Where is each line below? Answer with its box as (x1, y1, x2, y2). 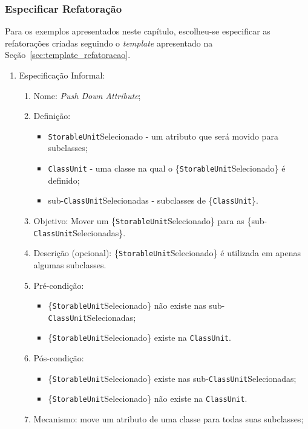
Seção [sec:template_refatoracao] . (5, 48, 131, 61)
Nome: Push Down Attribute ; (33, 89, 141, 102)
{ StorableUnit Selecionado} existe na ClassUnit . (48, 331, 231, 344)
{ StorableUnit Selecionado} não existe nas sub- (48, 299, 225, 312)
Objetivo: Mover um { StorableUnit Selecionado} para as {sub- (33, 214, 267, 227)
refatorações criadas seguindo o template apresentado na (5, 36, 213, 49)
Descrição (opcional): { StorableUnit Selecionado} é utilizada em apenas (33, 247, 301, 259)
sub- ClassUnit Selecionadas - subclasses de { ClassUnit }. (48, 194, 258, 207)
